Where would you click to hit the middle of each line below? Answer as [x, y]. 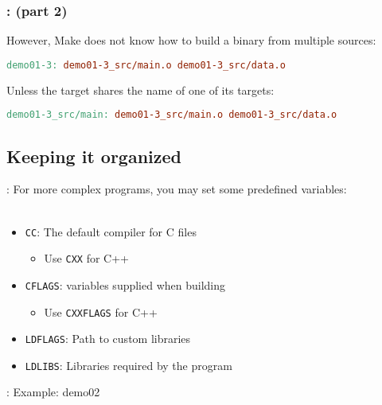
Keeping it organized [94, 156]
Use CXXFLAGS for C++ [101, 312]
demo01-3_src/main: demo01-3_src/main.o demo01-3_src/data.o [172, 115]
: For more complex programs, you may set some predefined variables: [177, 189]
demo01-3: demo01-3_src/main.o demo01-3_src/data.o [146, 65]
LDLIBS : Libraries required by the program [129, 365]
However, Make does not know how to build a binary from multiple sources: [191, 40]
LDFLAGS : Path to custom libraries [108, 339]
